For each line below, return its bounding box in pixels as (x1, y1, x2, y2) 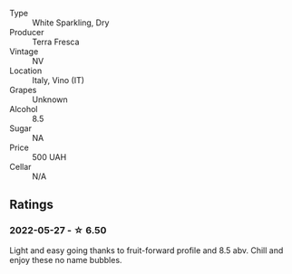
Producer (9, 27, 44, 37)
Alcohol (9, 104, 38, 114)
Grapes (9, 85, 37, 95)
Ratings (9, 197, 54, 213)
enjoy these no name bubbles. (9, 254, 122, 265)
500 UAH (32, 152, 67, 162)
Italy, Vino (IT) (32, 75, 84, 85)
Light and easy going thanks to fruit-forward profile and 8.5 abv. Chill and (9, 244, 284, 256)
